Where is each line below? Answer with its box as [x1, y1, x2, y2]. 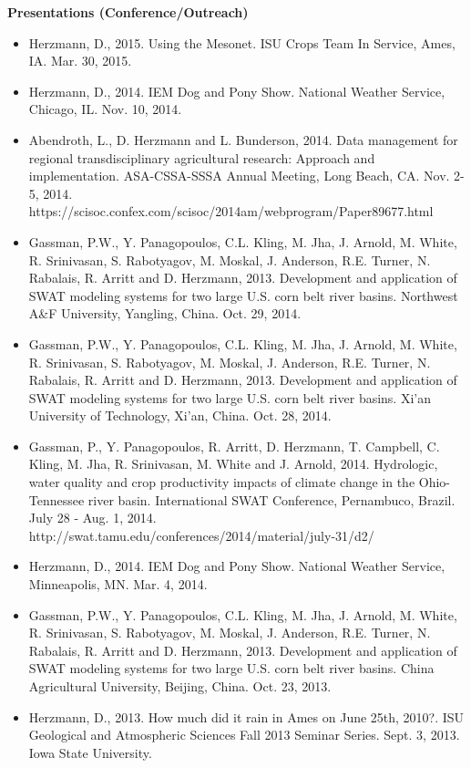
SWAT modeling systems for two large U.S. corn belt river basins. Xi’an [28, 388, 431, 407]
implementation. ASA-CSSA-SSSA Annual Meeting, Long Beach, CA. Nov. [28, 166, 450, 185]
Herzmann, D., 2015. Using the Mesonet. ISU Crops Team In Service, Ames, [28, 33, 456, 52]
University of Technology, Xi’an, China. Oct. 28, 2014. [28, 406, 332, 425]
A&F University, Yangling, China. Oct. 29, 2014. [28, 304, 302, 323]
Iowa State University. [28, 742, 152, 762]
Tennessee [28, 490, 85, 509]
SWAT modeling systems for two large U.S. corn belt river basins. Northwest [28, 285, 458, 305]
